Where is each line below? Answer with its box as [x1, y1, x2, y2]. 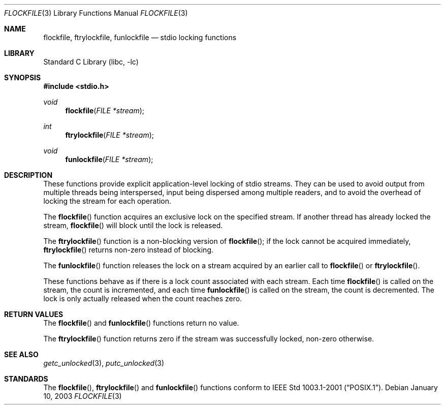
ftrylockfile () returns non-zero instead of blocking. [43, 245, 214, 254]
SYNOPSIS [4, 73, 41, 82]
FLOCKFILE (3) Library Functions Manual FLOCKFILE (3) [4, 9, 188, 17]
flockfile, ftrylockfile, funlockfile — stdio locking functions [43, 33, 237, 42]
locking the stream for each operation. [43, 197, 172, 205]
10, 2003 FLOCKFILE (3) [43, 392, 122, 400]
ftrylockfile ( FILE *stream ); [65, 131, 154, 139]
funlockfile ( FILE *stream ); [65, 155, 153, 164]
